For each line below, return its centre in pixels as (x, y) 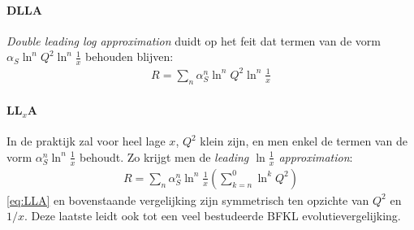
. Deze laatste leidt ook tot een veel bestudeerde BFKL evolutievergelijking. (213, 216)
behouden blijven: (129, 56)
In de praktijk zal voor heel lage (86, 141)
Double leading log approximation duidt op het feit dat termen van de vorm (194, 40)
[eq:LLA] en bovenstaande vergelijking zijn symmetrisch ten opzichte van (188, 200)
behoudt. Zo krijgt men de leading (164, 156)
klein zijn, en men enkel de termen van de (304, 141)
